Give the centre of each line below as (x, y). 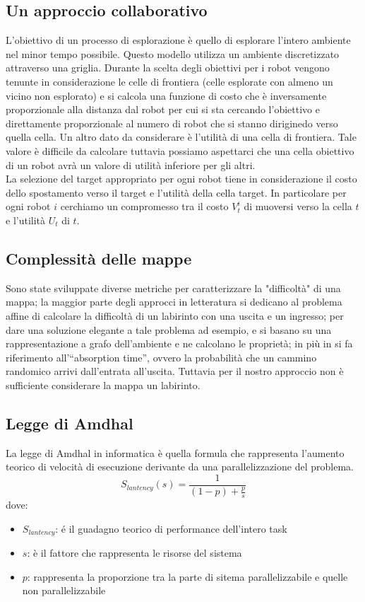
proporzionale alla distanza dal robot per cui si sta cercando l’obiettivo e (163, 109)
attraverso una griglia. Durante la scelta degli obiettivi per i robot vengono (168, 68)
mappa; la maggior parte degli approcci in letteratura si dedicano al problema (174, 302)
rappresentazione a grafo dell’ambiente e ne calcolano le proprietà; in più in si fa (179, 343)
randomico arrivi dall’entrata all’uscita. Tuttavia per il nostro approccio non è (175, 371)
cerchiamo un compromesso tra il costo (144, 206)
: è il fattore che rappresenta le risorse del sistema (134, 552)
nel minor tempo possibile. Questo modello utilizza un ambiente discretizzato (173, 53)
